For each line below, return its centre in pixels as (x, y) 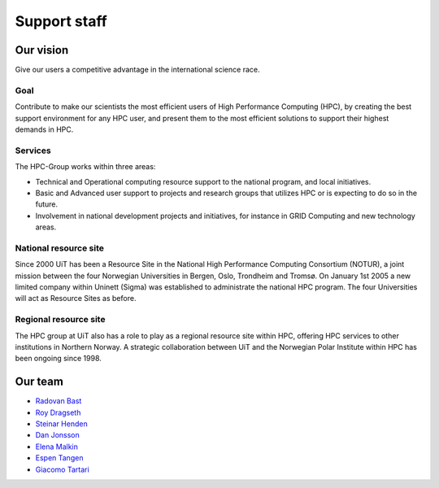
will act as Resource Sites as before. (76, 298)
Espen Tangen (59, 458)
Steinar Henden (62, 424)
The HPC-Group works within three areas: (85, 167)
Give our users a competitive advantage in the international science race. (137, 70)
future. (47, 204)
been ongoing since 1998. (58, 359)
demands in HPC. (44, 129)
